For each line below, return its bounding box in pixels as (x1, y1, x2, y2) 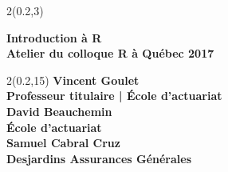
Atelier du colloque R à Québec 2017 (6, 45, 214, 62)
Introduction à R (6, 29, 102, 46)
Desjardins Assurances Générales (6, 150, 192, 166)
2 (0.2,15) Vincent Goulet (6, 71, 140, 88)
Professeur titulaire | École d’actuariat (6, 87, 222, 104)
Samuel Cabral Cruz (6, 134, 120, 151)
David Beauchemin (6, 102, 112, 119)
